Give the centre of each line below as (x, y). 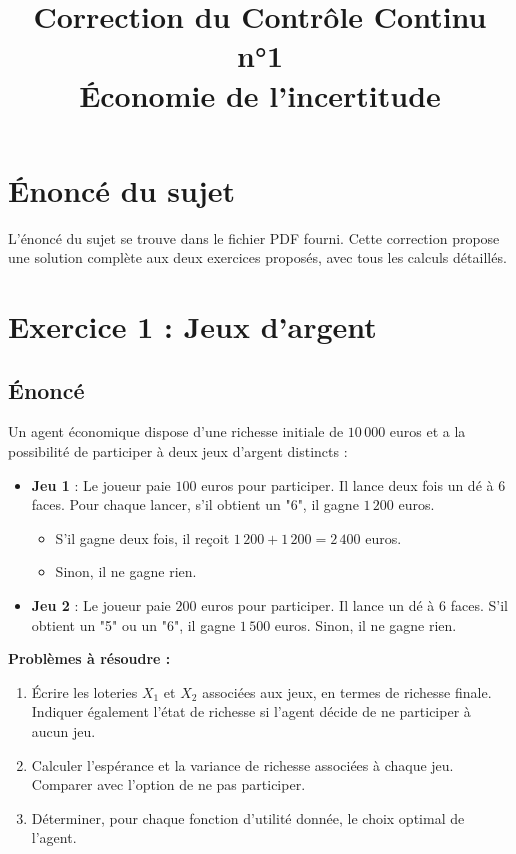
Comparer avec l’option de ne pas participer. (168, 784)
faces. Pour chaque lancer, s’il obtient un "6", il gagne (195, 504)
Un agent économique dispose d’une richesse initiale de (176, 431)
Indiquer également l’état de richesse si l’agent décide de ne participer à (251, 711)
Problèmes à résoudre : (89, 658)
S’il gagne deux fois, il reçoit (142, 537)
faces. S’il (479, 605)
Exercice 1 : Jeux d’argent (192, 326)
